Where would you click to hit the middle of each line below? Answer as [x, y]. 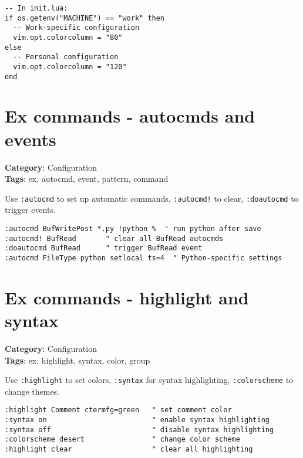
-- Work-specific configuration [76, 28]
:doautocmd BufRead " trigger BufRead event [104, 248]
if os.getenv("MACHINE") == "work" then [85, 18]
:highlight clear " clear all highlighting [129, 449]
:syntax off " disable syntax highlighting [139, 430]
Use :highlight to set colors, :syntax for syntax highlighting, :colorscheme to [149, 380]
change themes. [32, 391]
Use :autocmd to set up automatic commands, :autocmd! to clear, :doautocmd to [151, 198]
